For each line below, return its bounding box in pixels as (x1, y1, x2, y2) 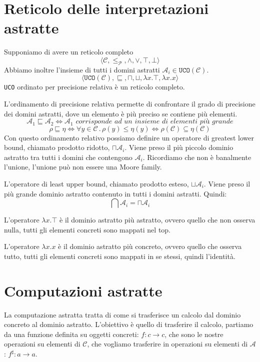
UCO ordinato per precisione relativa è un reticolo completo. (4, 81, 185, 92)
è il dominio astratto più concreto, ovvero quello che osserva (58, 241, 242, 251)
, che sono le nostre (164, 328, 223, 339)
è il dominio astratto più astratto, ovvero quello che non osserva (59, 214, 255, 225)
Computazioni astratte (4, 280, 162, 300)
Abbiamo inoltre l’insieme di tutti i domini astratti (4, 64, 160, 74)
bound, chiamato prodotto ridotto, (4, 142, 110, 152)
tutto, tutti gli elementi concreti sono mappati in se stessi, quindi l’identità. (4, 250, 235, 261)
